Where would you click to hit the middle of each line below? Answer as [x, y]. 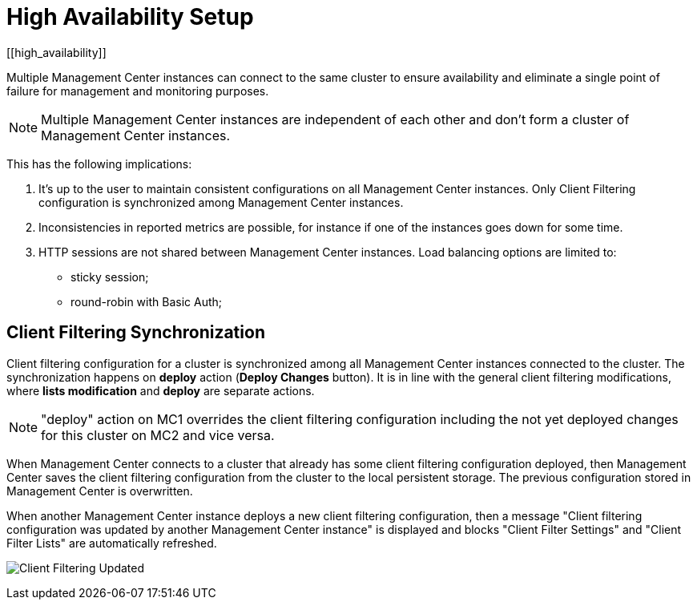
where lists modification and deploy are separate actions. [161, 390]
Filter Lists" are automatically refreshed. [112, 543]
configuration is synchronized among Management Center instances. [221, 202]
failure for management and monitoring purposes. [138, 91]
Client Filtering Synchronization [136, 333]
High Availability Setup [130, 17]
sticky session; [110, 277]
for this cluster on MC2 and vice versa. [158, 435]
